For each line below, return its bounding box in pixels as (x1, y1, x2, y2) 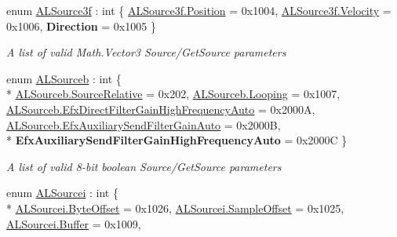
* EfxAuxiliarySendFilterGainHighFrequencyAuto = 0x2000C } (6, 132, 348, 148)
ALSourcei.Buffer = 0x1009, (6, 215, 141, 232)
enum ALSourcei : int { (6, 184, 118, 201)
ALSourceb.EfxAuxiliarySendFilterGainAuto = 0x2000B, (6, 116, 281, 133)
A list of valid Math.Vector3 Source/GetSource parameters (6, 44, 286, 60)
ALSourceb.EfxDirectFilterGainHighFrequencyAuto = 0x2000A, (6, 100, 315, 117)
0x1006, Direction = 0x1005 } (6, 17, 156, 34)
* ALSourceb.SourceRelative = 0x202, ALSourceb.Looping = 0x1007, (6, 86, 341, 102)
